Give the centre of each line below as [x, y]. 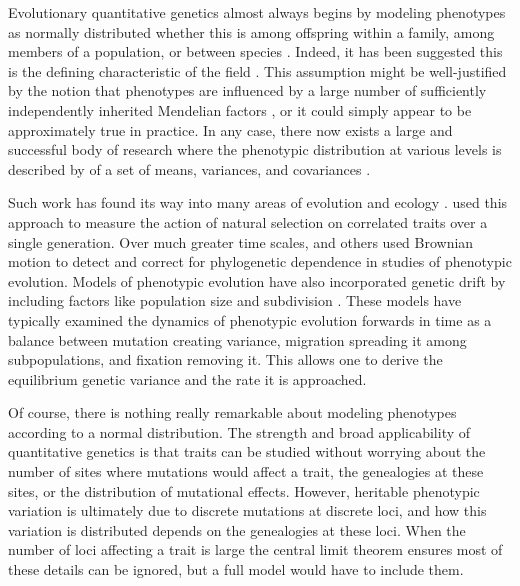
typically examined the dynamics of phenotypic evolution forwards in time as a [250, 319]
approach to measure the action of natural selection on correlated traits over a [248, 221]
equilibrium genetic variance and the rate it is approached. [187, 378]
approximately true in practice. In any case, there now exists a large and [230, 129]
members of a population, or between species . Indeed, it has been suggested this [255, 51]
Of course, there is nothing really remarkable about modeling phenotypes [232, 412]
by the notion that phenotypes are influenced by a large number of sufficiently [247, 90]
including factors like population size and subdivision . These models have [235, 300]
